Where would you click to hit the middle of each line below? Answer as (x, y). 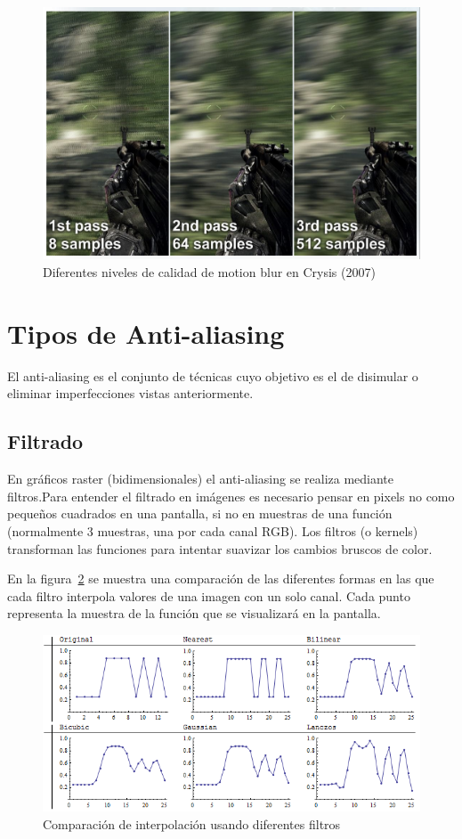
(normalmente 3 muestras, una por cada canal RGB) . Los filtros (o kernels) (213, 530)
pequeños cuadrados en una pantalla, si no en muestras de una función (200, 513)
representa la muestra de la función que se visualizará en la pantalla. (194, 613)
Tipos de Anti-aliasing (146, 333)
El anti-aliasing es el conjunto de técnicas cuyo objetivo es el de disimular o (213, 375)
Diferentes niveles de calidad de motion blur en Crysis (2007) (209, 272)
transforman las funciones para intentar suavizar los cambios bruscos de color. (220, 548)
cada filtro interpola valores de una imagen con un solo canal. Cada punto (209, 595)
